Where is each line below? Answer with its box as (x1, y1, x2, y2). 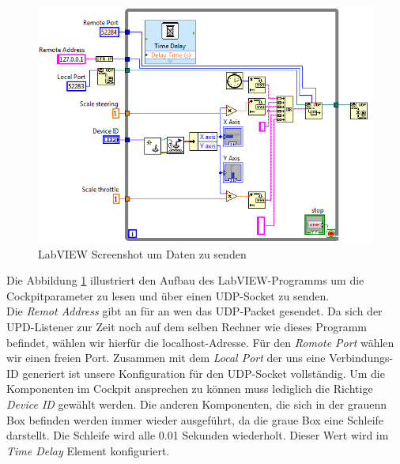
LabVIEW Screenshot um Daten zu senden (38, 245, 247, 262)
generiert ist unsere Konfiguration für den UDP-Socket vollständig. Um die (22, 364, 385, 381)
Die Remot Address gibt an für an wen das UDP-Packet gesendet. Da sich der (6, 303, 383, 319)
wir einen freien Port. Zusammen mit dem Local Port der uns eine (6, 349, 326, 366)
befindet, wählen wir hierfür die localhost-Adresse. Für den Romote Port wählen (6, 334, 394, 350)
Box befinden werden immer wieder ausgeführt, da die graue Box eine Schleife (6, 411, 384, 428)
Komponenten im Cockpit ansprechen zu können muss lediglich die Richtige (6, 380, 373, 397)
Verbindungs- (329, 349, 394, 366)
